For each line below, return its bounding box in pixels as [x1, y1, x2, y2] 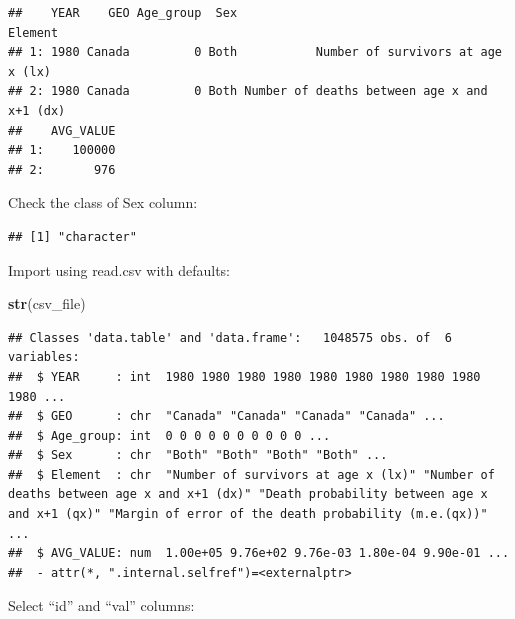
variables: [8, 350, 80, 365]
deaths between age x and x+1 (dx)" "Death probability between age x [8, 487, 488, 502]
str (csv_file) [8, 293, 86, 314]
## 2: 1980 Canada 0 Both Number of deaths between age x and [8, 84, 488, 99]
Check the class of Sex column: [8, 192, 198, 213]
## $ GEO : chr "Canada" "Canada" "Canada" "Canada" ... [8, 409, 445, 424]
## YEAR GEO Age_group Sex [8, 6, 238, 20]
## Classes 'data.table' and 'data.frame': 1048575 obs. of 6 [8, 330, 452, 345]
